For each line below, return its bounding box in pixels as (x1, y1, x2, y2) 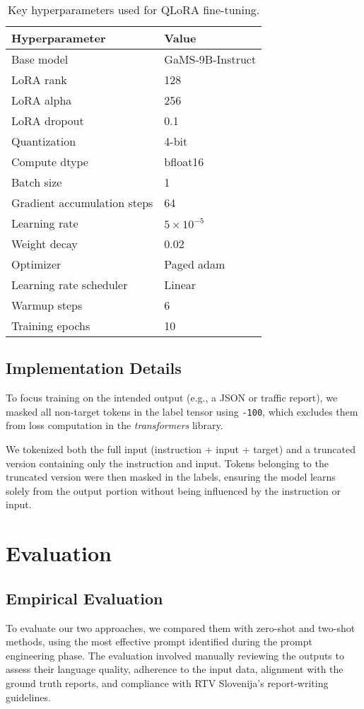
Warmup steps (11, 297, 83, 313)
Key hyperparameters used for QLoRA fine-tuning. (7, 1, 260, 18)
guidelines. (6, 689, 51, 704)
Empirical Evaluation (6, 587, 163, 609)
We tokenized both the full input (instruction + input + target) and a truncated (6, 442, 356, 457)
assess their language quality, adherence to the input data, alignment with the (6, 662, 344, 676)
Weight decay (11, 235, 78, 252)
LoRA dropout (11, 112, 84, 129)
